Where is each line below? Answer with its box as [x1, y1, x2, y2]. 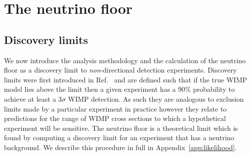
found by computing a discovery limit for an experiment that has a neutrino [4, 132, 234, 143]
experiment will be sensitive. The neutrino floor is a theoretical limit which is [4, 122, 238, 133]
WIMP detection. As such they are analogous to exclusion [68, 93, 244, 104]
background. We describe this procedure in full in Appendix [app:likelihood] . [4, 142, 237, 152]
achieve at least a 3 [4, 93, 62, 104]
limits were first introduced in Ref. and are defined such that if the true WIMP [4, 74, 248, 84]
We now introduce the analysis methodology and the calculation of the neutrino [4, 55, 246, 65]
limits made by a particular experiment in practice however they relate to [4, 103, 227, 114]
